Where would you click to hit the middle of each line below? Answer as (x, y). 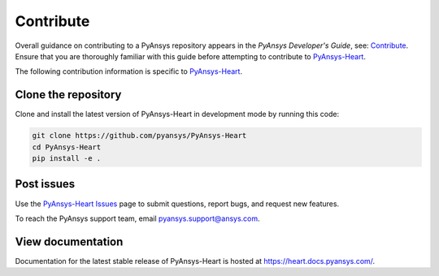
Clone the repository (68, 95)
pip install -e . (67, 158)
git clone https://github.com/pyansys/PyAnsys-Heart (139, 136)
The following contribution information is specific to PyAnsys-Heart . (129, 71)
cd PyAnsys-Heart (67, 147)
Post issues (45, 184)
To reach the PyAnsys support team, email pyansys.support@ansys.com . (137, 218)
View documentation (69, 241)
